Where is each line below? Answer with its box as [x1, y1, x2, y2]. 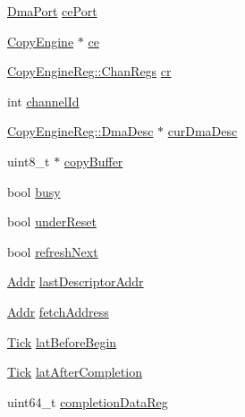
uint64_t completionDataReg [7, 392, 168, 411]
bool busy [7, 182, 61, 200]
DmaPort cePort [7, 2, 97, 20]
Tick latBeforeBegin [7, 332, 117, 351]
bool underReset [7, 212, 97, 231]
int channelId [7, 91, 80, 110]
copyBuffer [63, 151, 123, 170]
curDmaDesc [167, 122, 238, 140]
